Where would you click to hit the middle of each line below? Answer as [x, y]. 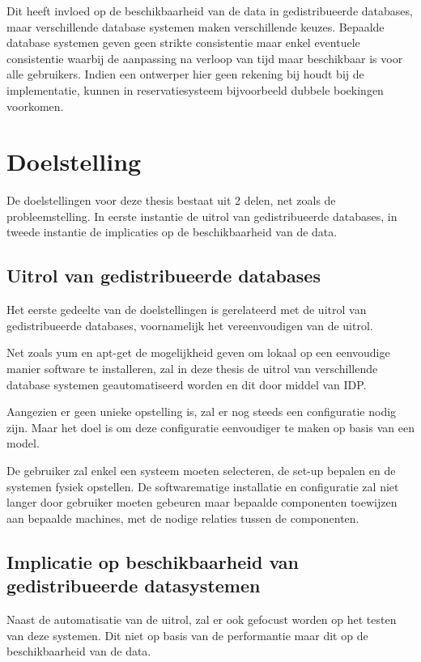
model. [23, 443]
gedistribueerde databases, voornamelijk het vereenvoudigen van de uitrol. [190, 325]
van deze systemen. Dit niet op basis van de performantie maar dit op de [187, 635]
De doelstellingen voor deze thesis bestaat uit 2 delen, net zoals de [171, 200]
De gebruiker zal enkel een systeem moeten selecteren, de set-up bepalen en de [201, 471]
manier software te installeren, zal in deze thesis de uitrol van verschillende [192, 369]
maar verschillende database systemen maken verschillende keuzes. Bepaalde [196, 26]
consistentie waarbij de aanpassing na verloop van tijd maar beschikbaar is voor [205, 58]
